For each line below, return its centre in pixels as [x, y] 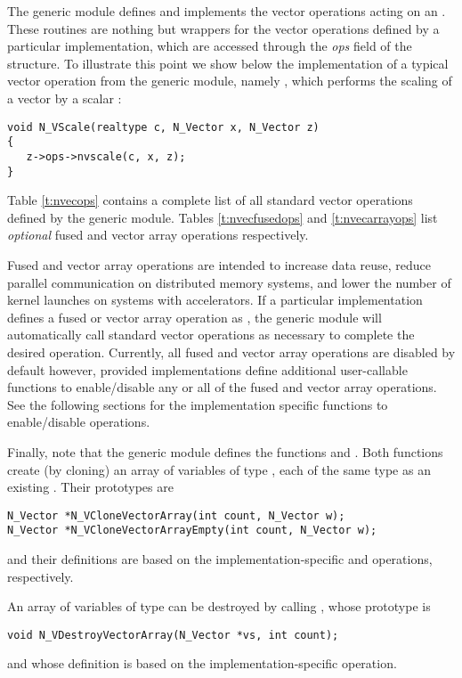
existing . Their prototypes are [90, 487]
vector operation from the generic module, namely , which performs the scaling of [230, 81]
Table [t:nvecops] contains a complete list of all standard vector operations [210, 200]
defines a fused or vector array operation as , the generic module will [195, 317]
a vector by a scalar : [65, 98]
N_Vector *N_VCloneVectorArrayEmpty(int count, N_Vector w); [192, 531]
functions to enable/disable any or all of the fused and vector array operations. [222, 387]
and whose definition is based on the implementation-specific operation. [202, 663]
